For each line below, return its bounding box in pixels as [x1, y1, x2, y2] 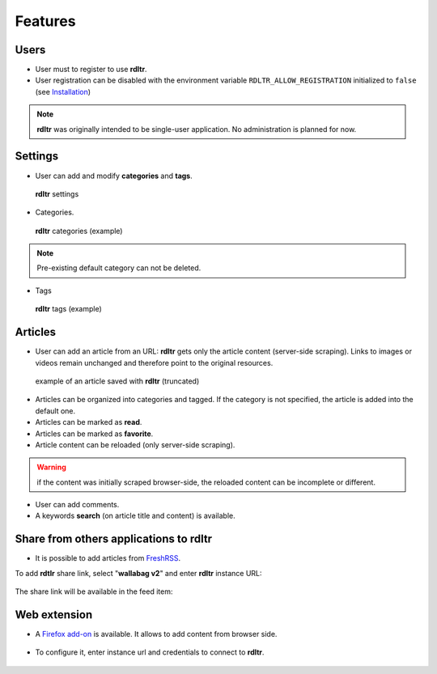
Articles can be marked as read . [35, 418, 142, 427]
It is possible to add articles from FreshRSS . [35, 553, 181, 563]
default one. [35, 405, 76, 416]
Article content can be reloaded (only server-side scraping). [35, 439, 235, 449]
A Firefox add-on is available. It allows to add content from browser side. [35, 629, 278, 639]
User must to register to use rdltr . [35, 65, 147, 74]
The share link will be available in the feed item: [15, 587, 173, 596]
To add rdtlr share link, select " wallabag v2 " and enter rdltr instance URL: [15, 568, 262, 578]
